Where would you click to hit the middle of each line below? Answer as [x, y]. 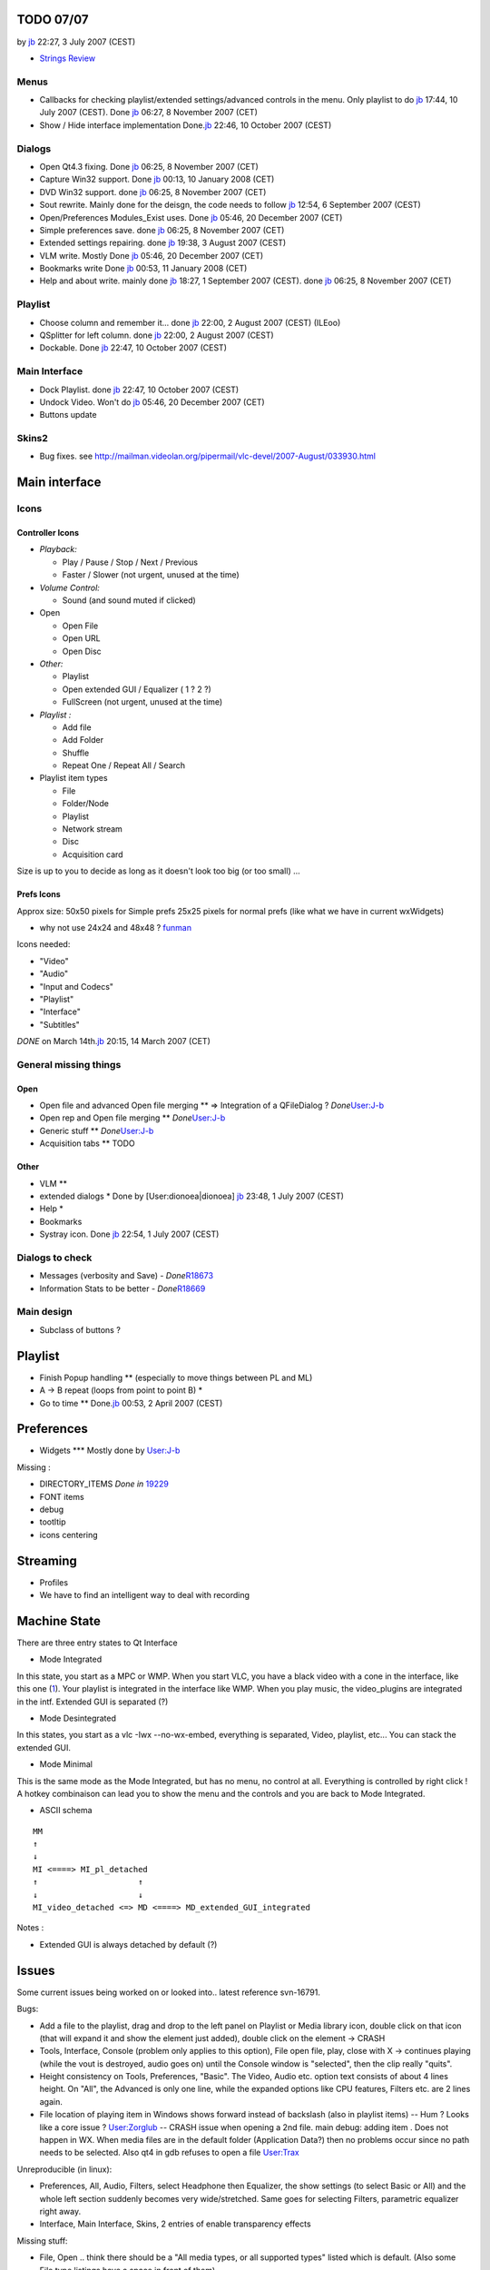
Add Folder [83, 740]
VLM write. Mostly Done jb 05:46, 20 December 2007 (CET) [152, 255]
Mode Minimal [66, 1764]
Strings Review [67, 58]
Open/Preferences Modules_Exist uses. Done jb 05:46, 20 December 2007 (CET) [191, 217]
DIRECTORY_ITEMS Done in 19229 [104, 1484]
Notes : [30, 1928]
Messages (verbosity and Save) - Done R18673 [126, 1276]
